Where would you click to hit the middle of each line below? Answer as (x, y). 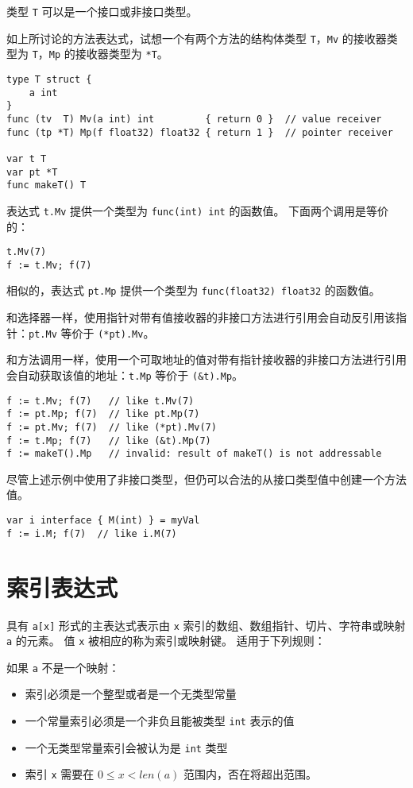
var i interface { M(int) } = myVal (103, 521)
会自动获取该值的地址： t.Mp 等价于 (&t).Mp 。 (125, 375)
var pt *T (32, 172)
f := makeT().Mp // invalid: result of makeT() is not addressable (194, 454)
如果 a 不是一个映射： (63, 667)
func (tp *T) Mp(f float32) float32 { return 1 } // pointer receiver (200, 132)
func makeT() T (46, 185)
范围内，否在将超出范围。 (250, 774)
